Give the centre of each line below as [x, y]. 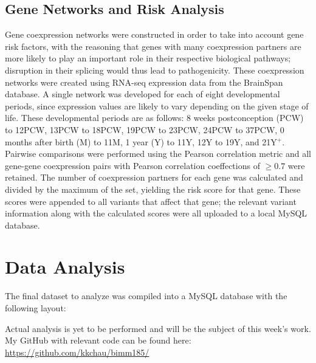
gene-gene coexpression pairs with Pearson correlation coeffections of [132, 165]
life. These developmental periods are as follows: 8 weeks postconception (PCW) [154, 118]
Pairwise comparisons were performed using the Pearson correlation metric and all [158, 154]
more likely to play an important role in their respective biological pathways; [148, 58]
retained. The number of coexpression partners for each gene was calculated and [154, 177]
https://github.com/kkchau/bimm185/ [77, 352]
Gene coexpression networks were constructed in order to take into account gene [154, 34]
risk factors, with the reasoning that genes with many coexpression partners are [153, 46]
